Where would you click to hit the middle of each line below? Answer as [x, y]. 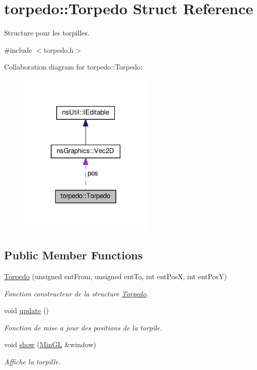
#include [18, 49]
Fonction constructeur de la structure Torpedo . [76, 293]
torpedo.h [59, 49]
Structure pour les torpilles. [47, 33]
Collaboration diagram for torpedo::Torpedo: [73, 67]
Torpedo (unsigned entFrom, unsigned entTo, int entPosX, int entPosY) [116, 276]
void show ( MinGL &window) [50, 344]
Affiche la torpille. [32, 361]
